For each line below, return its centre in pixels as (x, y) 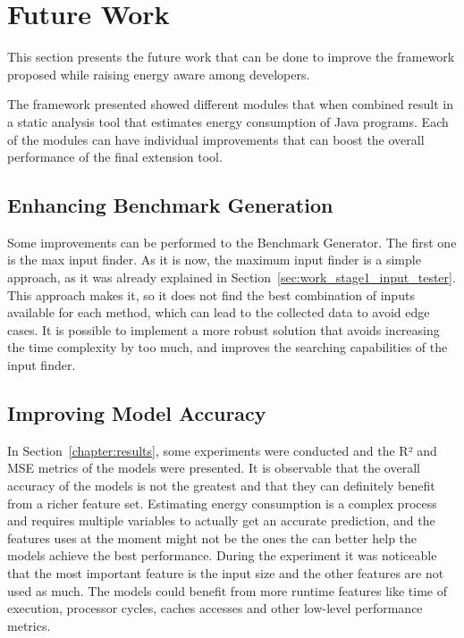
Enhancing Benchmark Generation (170, 205)
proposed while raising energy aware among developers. (159, 74)
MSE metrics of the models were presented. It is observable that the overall (214, 468)
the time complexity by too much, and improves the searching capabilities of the (228, 347)
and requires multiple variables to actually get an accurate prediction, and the (221, 520)
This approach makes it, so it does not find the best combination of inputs (211, 294)
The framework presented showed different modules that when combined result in (231, 104)
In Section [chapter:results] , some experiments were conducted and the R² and (222, 450)
